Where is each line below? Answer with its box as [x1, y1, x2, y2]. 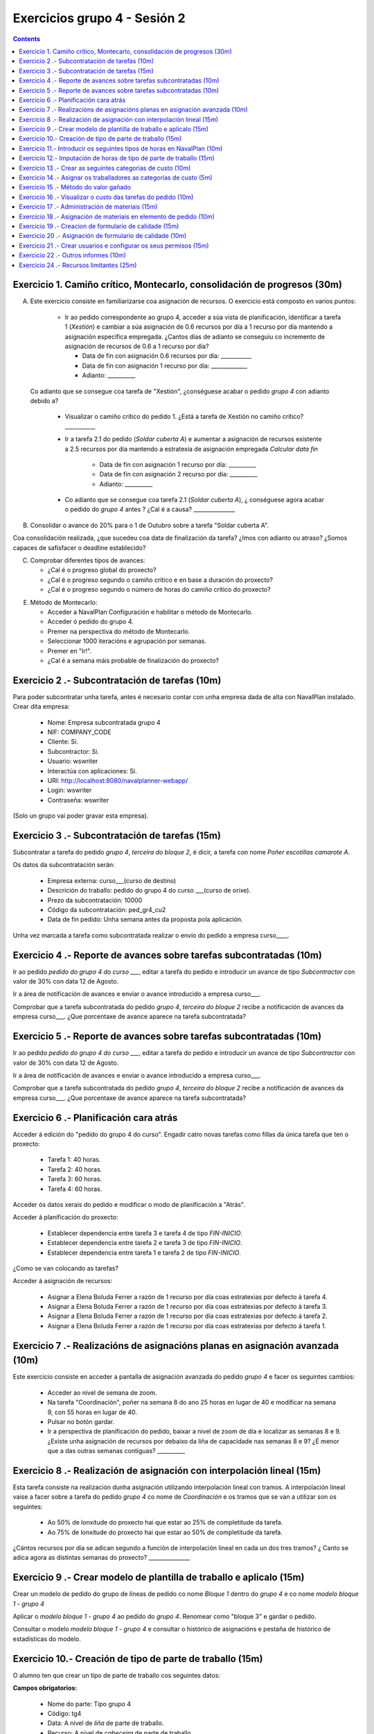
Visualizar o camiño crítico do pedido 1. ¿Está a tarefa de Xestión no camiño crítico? [64, 413, 304, 421]
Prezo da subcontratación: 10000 [47, 895, 143, 904]
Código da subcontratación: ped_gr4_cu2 [47, 906, 166, 913]
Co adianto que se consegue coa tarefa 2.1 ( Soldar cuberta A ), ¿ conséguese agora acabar [64, 496, 325, 504]
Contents [12, 35, 41, 43]
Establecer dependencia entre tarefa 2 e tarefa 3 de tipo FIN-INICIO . [47, 1239, 242, 1247]
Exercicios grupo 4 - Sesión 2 [12, 10, 186, 26]
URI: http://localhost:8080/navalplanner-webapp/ [47, 776, 188, 784]
